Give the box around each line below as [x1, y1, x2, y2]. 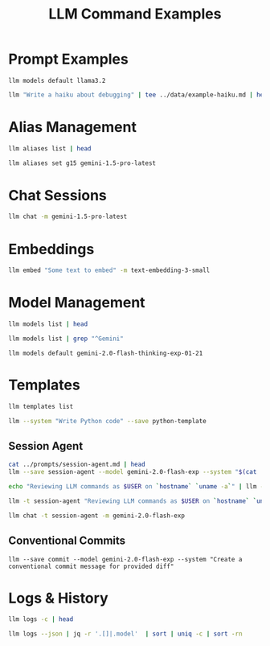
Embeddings [8, 240, 95, 258]
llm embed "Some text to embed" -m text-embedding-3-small [8, 266, 211, 274]
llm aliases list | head [8, 144, 92, 153]
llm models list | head [8, 320, 88, 328]
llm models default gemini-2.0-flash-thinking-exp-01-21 [8, 349, 203, 357]
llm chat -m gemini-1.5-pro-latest [8, 212, 128, 221]
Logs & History [8, 589, 108, 607]
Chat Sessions [8, 186, 107, 204]
